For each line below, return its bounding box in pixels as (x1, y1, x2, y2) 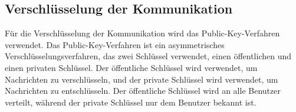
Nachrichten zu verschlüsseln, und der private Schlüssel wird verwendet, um (5, 73, 278, 85)
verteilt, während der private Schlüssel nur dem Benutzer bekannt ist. (5, 96, 256, 108)
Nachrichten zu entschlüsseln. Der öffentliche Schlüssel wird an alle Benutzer (5, 84, 281, 97)
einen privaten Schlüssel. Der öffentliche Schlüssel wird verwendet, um (5, 61, 258, 73)
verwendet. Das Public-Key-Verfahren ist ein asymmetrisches (5, 38, 225, 50)
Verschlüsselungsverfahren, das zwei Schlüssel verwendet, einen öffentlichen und (5, 50, 292, 62)
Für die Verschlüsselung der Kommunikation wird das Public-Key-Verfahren (5, 27, 280, 39)
